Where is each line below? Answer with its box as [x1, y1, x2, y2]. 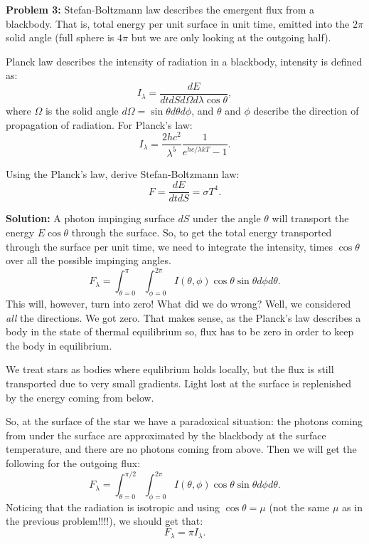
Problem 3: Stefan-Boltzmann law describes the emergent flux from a [6, 2, 315, 16]
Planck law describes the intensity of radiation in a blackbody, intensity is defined [6, 53, 363, 68]
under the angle [192, 211, 261, 226]
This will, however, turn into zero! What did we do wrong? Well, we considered [6, 296, 351, 311]
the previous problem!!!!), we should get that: [6, 513, 203, 528]
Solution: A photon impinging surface [6, 211, 175, 226]
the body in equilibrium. [6, 338, 112, 352]
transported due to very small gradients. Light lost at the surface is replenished [6, 376, 351, 390]
